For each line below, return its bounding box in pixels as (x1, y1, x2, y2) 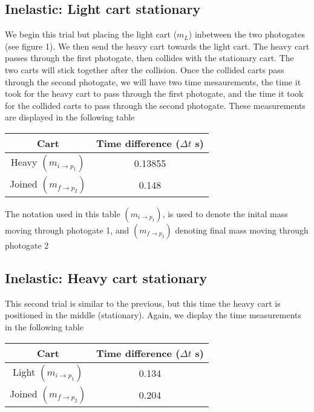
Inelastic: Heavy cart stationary (5, 268, 208, 287)
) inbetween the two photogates (188, 28, 305, 41)
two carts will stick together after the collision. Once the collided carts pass (5, 63, 284, 76)
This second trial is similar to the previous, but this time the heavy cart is (5, 296, 281, 309)
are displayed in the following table (5, 111, 135, 123)
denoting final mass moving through (175, 223, 309, 236)
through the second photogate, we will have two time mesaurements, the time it (5, 75, 301, 88)
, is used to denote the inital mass (162, 207, 288, 220)
